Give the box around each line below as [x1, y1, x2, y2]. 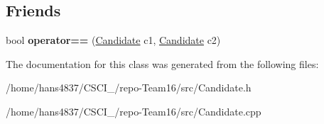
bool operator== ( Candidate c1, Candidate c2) [6, 33, 221, 47]
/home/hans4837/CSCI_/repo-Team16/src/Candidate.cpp [6, 103, 261, 118]
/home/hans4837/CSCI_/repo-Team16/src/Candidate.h [6, 80, 252, 95]
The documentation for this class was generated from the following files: [6, 56, 319, 71]
